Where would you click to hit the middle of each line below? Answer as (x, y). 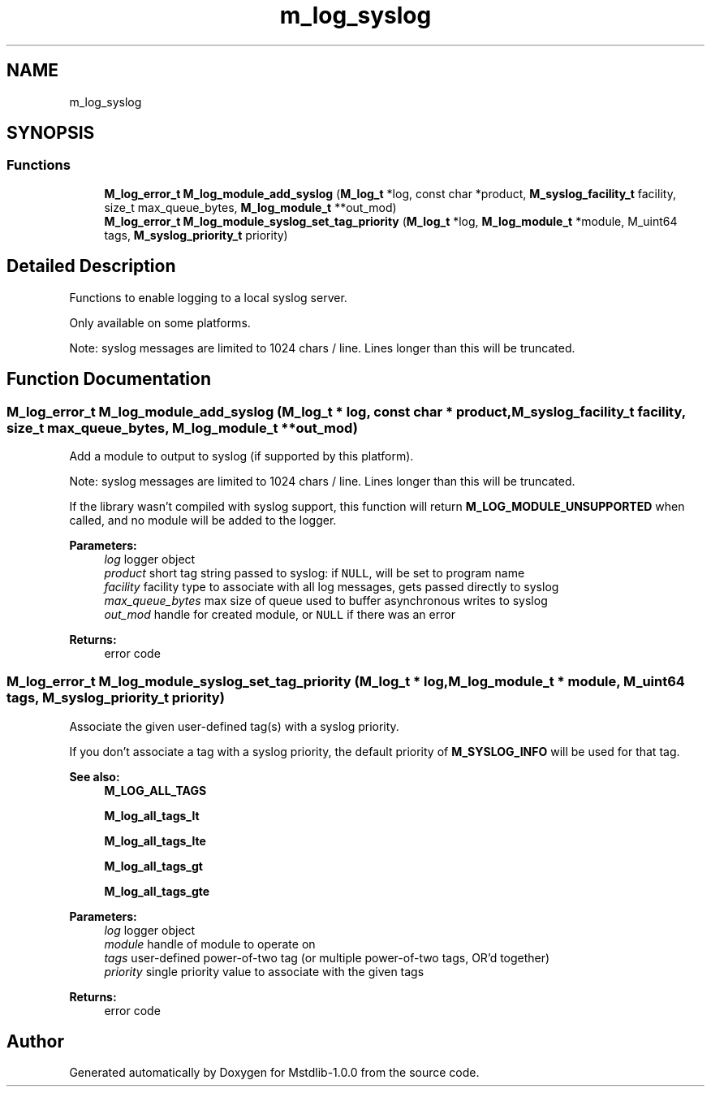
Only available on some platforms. (160, 322)
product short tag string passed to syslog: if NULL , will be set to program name (315, 572)
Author (35, 1042)
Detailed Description (91, 266)
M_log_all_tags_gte (157, 891)
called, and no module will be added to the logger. (203, 520)
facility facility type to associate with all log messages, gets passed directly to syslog (332, 586)
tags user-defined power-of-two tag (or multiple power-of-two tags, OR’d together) (327, 957)
